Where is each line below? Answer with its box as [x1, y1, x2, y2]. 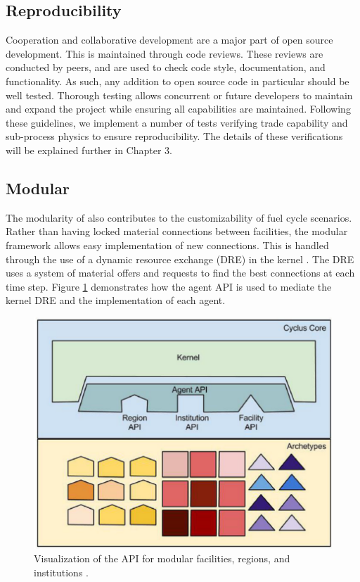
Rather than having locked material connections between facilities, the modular [6, 224, 348, 239]
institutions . [34, 564, 89, 579]
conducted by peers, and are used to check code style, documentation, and [6, 60, 326, 75]
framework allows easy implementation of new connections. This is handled [6, 237, 329, 252]
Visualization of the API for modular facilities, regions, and [34, 551, 290, 566]
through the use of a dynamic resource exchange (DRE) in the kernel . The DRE [6, 251, 354, 266]
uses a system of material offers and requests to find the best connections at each [6, 265, 355, 280]
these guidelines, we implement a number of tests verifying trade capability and [6, 115, 348, 129]
